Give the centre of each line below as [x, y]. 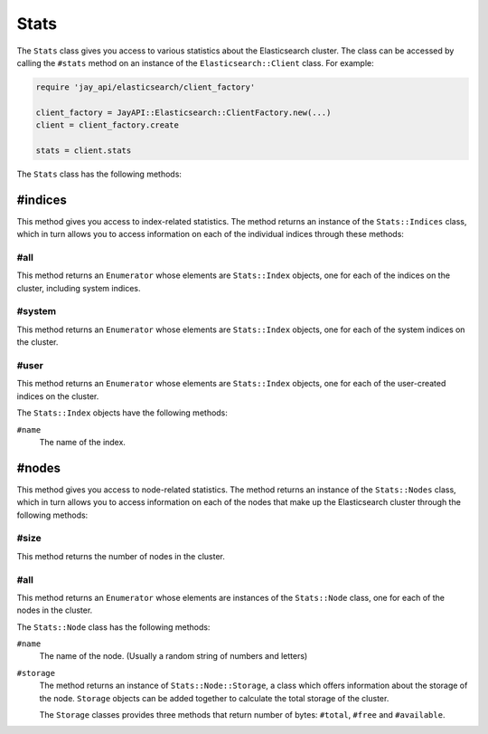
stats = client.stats [84, 150]
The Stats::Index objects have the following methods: [122, 413]
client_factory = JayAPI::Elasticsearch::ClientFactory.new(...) [183, 112]
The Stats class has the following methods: [99, 174]
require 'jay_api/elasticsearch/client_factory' [145, 87]
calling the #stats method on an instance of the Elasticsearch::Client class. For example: [195, 62]
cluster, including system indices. [79, 288]
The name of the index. [83, 442]
